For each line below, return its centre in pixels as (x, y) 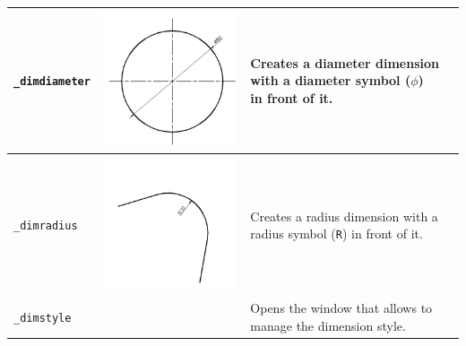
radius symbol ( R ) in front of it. (337, 234)
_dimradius (46, 226)
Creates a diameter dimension (345, 62)
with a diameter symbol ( (331, 80)
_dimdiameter (52, 82)
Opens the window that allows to (341, 307)
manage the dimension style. (328, 325)
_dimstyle (43, 318)
